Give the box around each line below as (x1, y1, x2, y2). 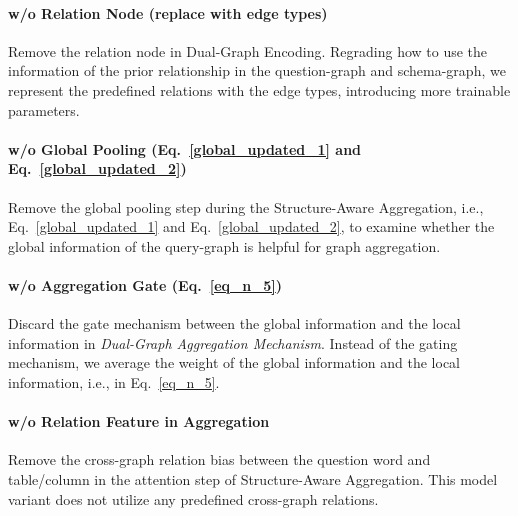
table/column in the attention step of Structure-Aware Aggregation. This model (8, 468, 498, 489)
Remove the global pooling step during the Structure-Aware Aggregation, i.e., (8, 196, 484, 217)
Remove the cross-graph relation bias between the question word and (8, 449, 431, 470)
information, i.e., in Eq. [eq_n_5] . (8, 371, 220, 392)
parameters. (8, 99, 80, 120)
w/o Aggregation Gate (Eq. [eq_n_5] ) (8, 274, 283, 295)
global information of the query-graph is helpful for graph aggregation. (8, 235, 441, 256)
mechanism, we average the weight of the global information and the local (8, 352, 461, 373)
